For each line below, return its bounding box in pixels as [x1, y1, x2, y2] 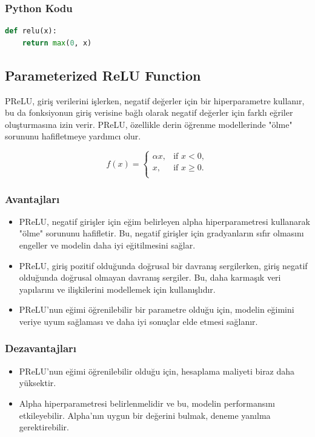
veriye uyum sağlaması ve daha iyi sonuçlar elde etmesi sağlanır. [19, 315, 258, 327]
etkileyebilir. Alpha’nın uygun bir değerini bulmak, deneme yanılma [19, 409, 271, 421]
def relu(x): [5, 27, 57, 36]
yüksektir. [19, 376, 56, 389]
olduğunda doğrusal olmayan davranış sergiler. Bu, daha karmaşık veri [19, 271, 281, 284]
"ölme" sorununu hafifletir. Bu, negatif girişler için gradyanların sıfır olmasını [19, 227, 304, 239]
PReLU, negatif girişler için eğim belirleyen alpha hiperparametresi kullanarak [19, 215, 310, 227]
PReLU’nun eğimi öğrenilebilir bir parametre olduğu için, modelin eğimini [19, 303, 294, 316]
